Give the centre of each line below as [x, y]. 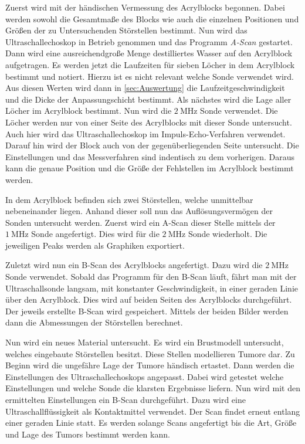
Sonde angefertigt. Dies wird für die [95, 234]
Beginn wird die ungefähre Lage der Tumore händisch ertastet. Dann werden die [150, 365]
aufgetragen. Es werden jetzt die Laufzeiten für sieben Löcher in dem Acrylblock [150, 64]
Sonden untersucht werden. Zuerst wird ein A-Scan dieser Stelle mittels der [140, 222]
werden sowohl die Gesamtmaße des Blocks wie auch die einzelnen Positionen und [152, 18]
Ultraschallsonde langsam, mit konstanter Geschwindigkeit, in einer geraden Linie [152, 288]
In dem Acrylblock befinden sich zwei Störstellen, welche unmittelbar [129, 199]
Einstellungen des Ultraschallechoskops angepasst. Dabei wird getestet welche [145, 376]
